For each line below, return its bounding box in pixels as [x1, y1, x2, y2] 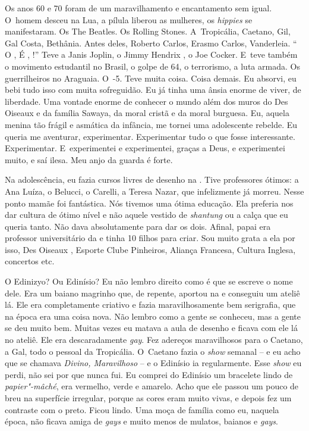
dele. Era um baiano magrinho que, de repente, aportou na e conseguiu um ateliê [5, 286, 300, 299]
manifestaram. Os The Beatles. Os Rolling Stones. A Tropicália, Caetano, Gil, [5, 25, 291, 38]
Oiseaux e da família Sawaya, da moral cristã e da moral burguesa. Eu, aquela [5, 107, 289, 119]
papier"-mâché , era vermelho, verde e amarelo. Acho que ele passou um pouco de [5, 380, 299, 392]
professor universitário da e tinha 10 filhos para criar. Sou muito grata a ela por [5, 232, 295, 244]
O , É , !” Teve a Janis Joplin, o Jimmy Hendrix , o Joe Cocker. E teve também [5, 48, 298, 61]
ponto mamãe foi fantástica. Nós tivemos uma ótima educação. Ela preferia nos [5, 196, 294, 209]
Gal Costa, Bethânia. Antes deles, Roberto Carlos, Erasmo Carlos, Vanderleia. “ [5, 36, 297, 49]
